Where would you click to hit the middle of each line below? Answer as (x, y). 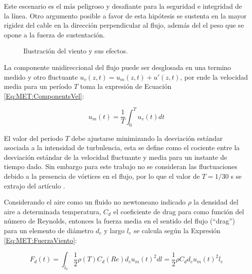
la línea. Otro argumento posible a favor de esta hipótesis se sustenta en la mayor (125, 15)
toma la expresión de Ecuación (126, 86)
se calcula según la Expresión (177, 230)
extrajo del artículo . (35, 185)
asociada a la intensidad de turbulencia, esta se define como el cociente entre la (122, 147)
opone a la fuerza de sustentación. (54, 34)
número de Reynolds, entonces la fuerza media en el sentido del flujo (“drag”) (119, 221)
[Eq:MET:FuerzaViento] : (41, 240)
